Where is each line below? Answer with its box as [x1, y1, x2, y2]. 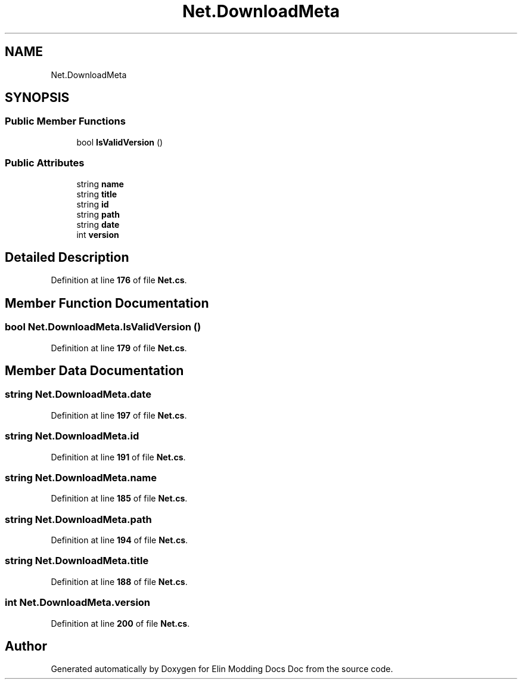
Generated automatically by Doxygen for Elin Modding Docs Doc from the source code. [51, 664, 393, 674]
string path [76, 209, 120, 219]
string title [76, 188, 117, 199]
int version [76, 229, 119, 240]
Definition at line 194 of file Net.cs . [51, 535, 188, 546]
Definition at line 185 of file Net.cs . [51, 493, 188, 504]
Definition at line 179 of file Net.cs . [51, 342, 187, 353]
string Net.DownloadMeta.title [5, 555, 149, 567]
